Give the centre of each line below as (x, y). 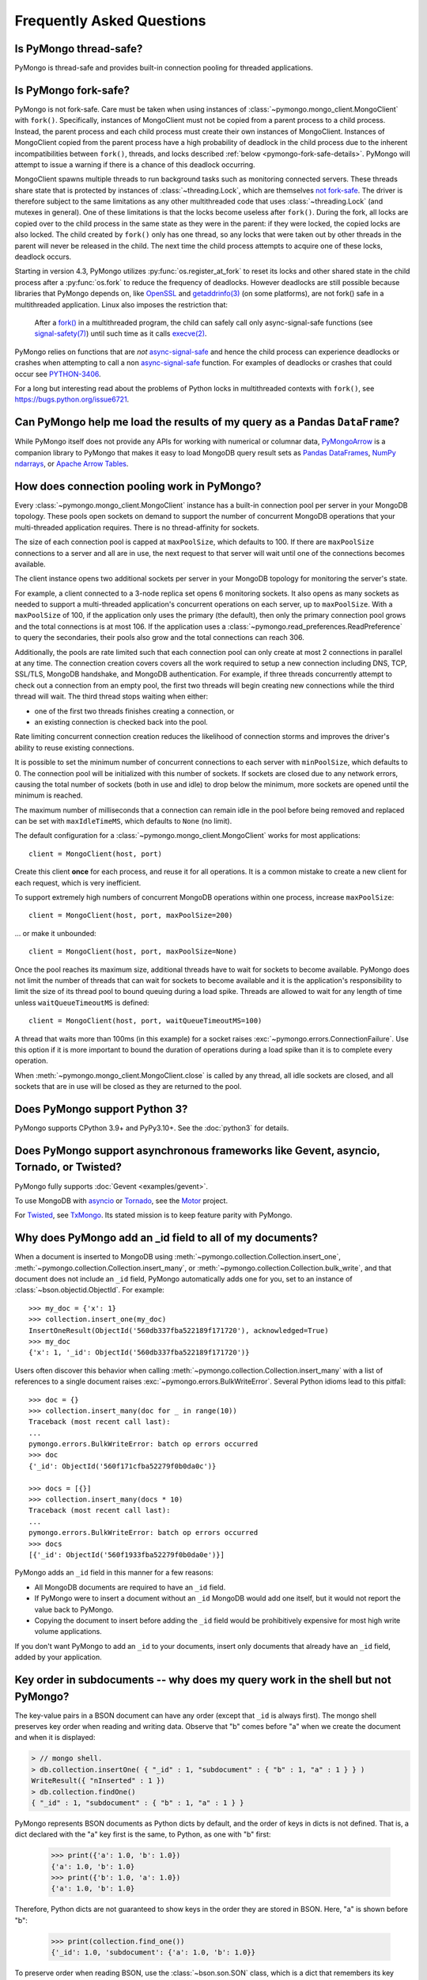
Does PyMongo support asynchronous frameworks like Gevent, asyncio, (197, 1150)
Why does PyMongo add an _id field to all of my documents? (166, 1238)
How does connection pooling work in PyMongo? (138, 486)
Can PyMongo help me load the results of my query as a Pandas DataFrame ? (207, 423)
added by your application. (58, 1657)
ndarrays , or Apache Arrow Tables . (72, 464)
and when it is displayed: (55, 1738)
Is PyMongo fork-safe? (72, 90)
